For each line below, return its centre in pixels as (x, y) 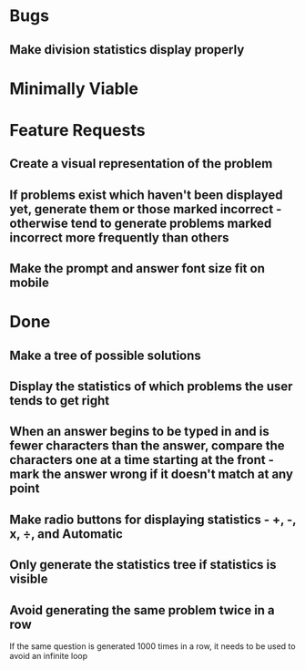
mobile (30, 283)
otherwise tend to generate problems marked (141, 223)
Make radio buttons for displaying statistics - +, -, (153, 519)
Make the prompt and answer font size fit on (137, 268)
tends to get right (60, 401)
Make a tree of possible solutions (106, 355)
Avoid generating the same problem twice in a (142, 610)
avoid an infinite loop (49, 656)
